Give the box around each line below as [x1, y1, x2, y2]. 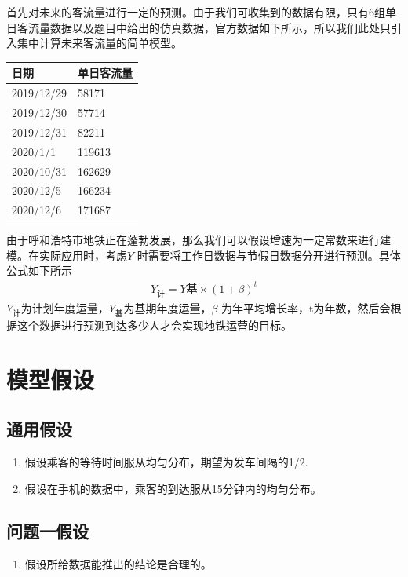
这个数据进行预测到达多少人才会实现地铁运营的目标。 [16, 316, 292, 333]
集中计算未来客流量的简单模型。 [16, 35, 182, 51]
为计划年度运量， [20, 299, 109, 316]
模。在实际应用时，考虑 [6, 247, 127, 263]
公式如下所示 [6, 262, 72, 279]
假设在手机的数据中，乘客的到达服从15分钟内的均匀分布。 [24, 480, 322, 496]
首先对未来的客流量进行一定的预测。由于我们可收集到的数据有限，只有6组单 [6, 4, 396, 20]
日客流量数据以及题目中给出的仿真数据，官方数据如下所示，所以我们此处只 [6, 19, 391, 35]
